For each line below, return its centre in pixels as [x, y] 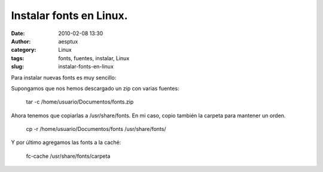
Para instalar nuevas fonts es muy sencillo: [64, 77]
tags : [18, 58]
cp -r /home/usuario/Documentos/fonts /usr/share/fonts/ [96, 129]
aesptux [68, 41]
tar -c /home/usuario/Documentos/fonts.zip [80, 102]
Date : [18, 33]
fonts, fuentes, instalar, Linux [94, 58]
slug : [17, 67]
